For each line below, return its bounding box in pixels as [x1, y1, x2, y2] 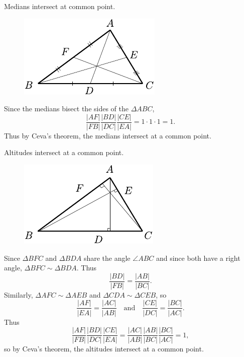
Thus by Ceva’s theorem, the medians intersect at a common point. [4, 130, 211, 140]
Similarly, [4, 289, 33, 300]
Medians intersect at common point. [4, 1, 115, 11]
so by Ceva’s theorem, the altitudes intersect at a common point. [4, 343, 204, 354]
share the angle [83, 252, 131, 263]
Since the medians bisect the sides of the [4, 103, 129, 114]
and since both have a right [156, 252, 240, 263]
